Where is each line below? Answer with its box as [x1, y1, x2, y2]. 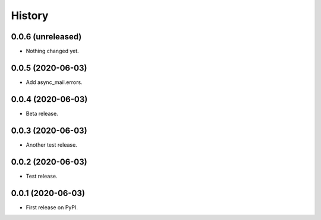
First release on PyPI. [26, 203, 78, 211]
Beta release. [26, 110, 59, 117]
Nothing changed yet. [26, 48, 80, 55]
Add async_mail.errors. [26, 78, 83, 86]
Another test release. [26, 141, 77, 148]
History [11, 9, 49, 22]
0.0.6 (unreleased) [11, 32, 82, 42]
